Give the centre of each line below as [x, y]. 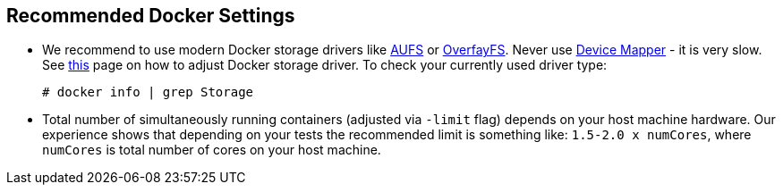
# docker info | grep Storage [148, 92]
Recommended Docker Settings [151, 16]
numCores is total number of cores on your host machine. [212, 150]
